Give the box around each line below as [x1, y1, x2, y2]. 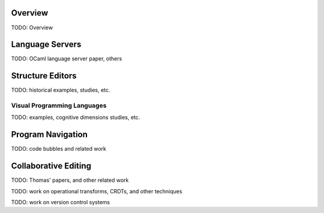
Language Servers [11, 39, 82, 50]
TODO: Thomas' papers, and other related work [11, 177, 129, 184]
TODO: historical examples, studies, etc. [11, 87, 110, 94]
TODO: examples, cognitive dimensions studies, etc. [11, 114, 140, 121]
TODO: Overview [11, 24, 53, 31]
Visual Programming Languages [11, 102, 107, 110]
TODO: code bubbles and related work [11, 145, 107, 153]
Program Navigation [11, 129, 88, 140]
